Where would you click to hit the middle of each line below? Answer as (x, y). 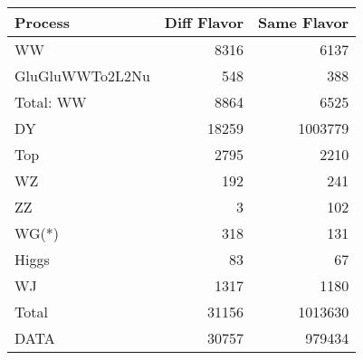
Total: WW (51, 102)
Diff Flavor (204, 22)
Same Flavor (304, 22)
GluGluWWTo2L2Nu (82, 76)
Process (43, 22)
